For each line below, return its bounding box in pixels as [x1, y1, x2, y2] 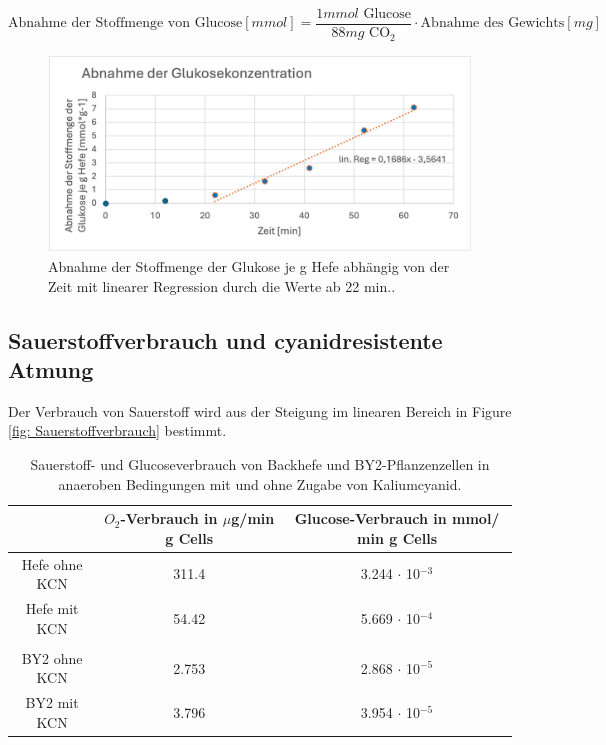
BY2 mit [25, 692, 79, 713]
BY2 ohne [21, 647, 83, 668]
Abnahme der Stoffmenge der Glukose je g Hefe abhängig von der [48, 256, 450, 277]
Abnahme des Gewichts [420, 16, 565, 31]
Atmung [8, 354, 94, 384]
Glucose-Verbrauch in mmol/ [294, 508, 500, 529]
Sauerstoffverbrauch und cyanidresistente [8, 324, 443, 355]
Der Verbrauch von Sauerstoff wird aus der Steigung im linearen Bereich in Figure [8, 400, 512, 421]
